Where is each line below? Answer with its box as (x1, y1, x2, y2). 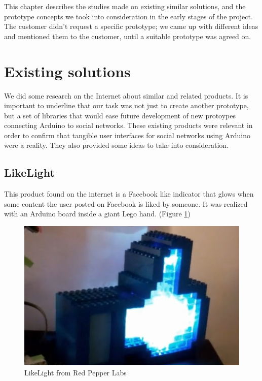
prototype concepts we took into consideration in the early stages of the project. (4, 11, 253, 21)
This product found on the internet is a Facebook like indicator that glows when (4, 188, 254, 199)
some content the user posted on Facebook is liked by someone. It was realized (4, 198, 248, 209)
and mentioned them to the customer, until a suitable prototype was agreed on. (4, 30, 251, 41)
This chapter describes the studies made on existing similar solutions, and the (4, 1, 246, 11)
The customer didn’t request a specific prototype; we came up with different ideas (4, 21, 258, 31)
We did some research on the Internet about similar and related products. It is (4, 90, 248, 101)
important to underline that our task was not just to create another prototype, (4, 100, 249, 111)
